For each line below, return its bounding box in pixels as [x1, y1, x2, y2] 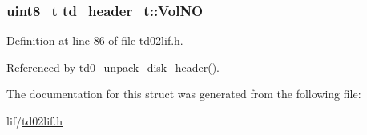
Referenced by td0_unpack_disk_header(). [6, 58, 220, 75]
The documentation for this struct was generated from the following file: [6, 85, 361, 102]
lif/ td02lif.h [6, 113, 63, 129]
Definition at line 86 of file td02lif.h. [6, 32, 183, 49]
